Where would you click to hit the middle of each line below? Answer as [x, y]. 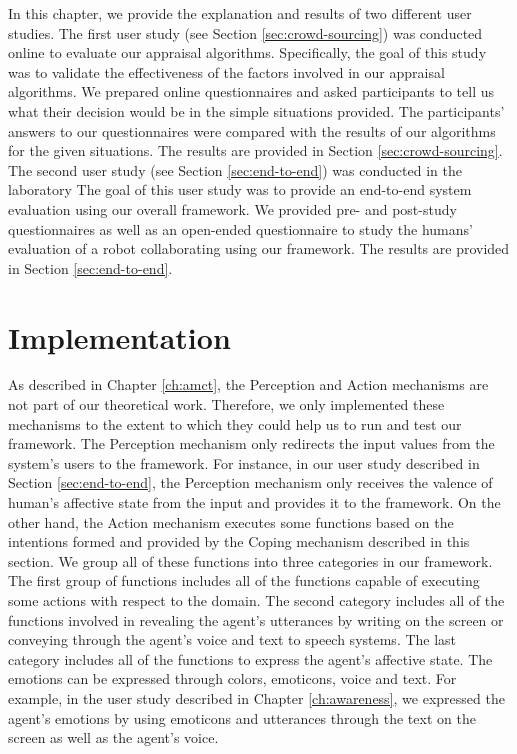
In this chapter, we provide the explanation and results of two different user [240, 13]
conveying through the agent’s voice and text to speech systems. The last [232, 639]
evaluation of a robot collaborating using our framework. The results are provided [259, 248]
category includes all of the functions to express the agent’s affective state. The [250, 658]
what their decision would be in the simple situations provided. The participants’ [256, 110]
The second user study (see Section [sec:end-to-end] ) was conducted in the [235, 169]
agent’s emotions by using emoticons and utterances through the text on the [242, 717]
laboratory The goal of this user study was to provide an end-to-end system [240, 189]
